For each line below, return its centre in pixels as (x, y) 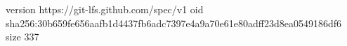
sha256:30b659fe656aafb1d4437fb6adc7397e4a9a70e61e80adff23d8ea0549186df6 (174, 23)
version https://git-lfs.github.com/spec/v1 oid (105, 9)
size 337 (22, 37)
